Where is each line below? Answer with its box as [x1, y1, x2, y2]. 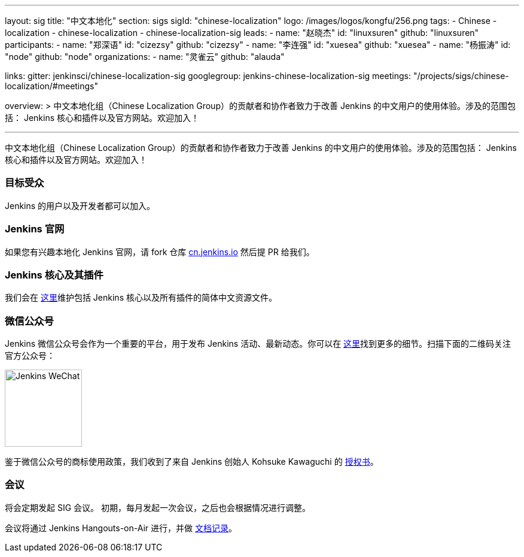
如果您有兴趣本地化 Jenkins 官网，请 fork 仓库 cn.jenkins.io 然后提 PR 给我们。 [5, 246, 315, 257]
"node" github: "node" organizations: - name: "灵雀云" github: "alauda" [5, 52, 285, 62]
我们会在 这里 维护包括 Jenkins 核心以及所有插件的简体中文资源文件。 [5, 292, 277, 303]
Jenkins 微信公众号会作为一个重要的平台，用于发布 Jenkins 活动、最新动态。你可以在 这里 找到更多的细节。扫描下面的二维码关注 [5, 338, 511, 349]
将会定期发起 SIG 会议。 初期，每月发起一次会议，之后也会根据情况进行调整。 [5, 502, 310, 513]
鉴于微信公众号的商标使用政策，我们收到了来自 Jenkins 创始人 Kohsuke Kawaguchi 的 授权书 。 [5, 456, 379, 467]
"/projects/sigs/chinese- [413, 71, 509, 81]
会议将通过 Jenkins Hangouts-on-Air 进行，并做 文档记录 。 [5, 522, 237, 533]
